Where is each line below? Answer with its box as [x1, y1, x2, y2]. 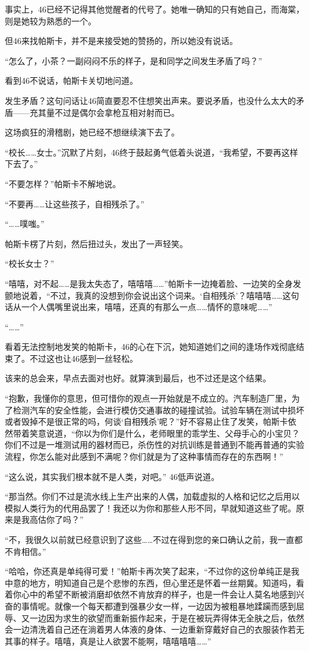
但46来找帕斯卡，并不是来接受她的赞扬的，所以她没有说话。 [5, 34, 238, 47]
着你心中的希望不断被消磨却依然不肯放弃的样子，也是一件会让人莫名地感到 [5, 588, 296, 601]
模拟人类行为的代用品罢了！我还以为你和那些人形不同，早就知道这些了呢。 [5, 501, 296, 514]
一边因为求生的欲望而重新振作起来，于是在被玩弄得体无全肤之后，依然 [29, 611, 304, 624]
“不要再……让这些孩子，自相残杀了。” [5, 197, 144, 210]
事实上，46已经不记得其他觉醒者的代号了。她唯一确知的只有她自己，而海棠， [5, 3, 304, 15]
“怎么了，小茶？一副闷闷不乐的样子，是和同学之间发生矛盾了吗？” [5, 54, 263, 67]
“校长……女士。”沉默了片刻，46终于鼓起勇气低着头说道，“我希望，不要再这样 [5, 146, 298, 158]
